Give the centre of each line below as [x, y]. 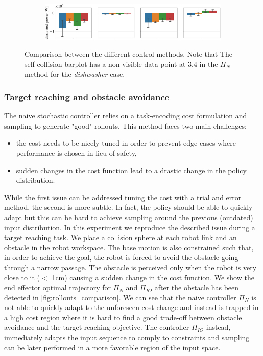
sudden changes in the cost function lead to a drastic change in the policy [131, 170]
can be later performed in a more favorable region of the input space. [112, 347]
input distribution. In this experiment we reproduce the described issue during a [130, 227]
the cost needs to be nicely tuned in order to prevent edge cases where [126, 143]
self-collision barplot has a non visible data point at [105, 64]
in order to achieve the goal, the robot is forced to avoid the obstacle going [121, 257]
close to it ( [22, 277]
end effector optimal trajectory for [57, 287]
